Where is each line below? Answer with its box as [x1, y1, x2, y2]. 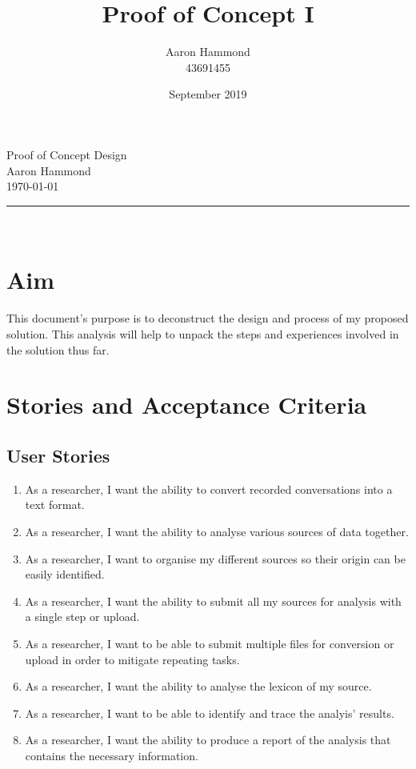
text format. [25, 496, 85, 513]
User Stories [6, 443, 110, 467]
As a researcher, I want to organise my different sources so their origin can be [25, 550, 406, 567]
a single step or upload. [25, 608, 140, 625]
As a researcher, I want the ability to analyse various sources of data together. [25, 523, 409, 539]
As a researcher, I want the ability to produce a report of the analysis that [25, 731, 391, 748]
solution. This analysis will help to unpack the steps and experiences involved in [6, 326, 399, 342]
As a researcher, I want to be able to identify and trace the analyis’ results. [25, 704, 394, 721]
